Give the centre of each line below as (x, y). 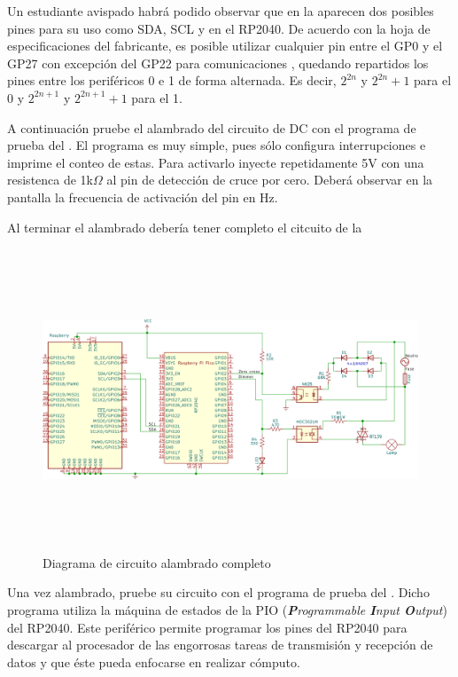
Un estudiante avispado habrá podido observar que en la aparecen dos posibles (221, 11)
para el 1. (157, 97)
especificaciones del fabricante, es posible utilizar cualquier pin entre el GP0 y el (225, 46)
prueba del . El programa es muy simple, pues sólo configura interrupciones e (217, 145)
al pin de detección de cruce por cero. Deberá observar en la (270, 180)
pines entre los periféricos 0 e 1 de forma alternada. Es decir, (172, 80)
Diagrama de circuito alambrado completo (157, 562)
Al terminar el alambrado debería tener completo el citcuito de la (185, 227)
